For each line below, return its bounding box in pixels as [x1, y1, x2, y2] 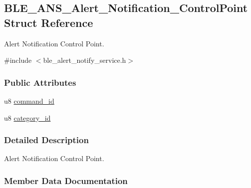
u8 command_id [4, 96, 54, 106]
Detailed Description [4, 134, 89, 146]
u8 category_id [4, 112, 51, 123]
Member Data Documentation [4, 174, 128, 187]
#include [4, 55, 32, 65]
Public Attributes [4, 76, 76, 88]
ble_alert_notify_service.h [43, 55, 126, 65]
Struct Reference [4, 14, 93, 30]
